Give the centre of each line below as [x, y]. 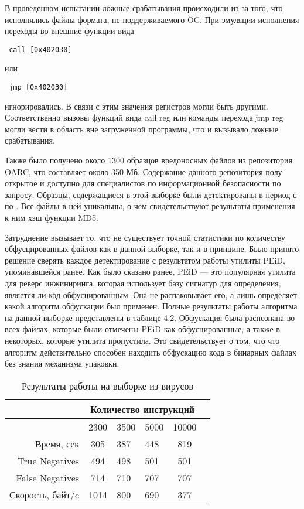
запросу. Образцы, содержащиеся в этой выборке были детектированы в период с [151, 194]
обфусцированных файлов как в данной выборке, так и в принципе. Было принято [152, 249]
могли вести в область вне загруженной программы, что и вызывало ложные [141, 129]
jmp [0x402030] [38, 88]
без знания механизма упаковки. [62, 363]
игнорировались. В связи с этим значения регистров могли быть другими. [136, 106]
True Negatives [49, 460]
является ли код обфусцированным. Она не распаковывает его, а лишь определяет [151, 294]
